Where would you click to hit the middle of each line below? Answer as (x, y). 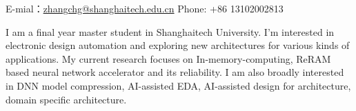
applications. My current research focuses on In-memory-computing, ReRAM (168, 58)
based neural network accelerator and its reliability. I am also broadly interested (175, 72)
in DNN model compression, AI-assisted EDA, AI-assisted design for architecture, (178, 85)
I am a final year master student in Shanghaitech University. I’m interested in (170, 31)
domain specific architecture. (66, 99)
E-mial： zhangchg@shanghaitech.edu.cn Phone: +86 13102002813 (145, 8)
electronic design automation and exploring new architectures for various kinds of (178, 45)
